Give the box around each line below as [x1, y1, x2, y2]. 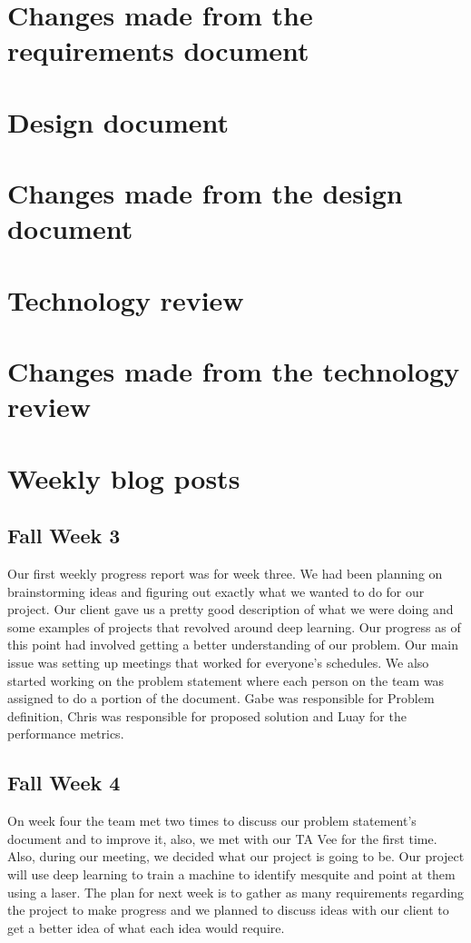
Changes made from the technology [7, 352, 460, 390]
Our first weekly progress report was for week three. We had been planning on [7, 564, 443, 583]
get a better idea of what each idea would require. [7, 918, 285, 937]
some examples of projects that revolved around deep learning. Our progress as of [7, 617, 461, 636]
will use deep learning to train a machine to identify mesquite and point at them [7, 864, 456, 883]
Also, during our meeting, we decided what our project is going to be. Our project [7, 847, 465, 866]
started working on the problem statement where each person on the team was [7, 670, 445, 690]
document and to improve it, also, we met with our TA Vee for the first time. [7, 829, 437, 848]
